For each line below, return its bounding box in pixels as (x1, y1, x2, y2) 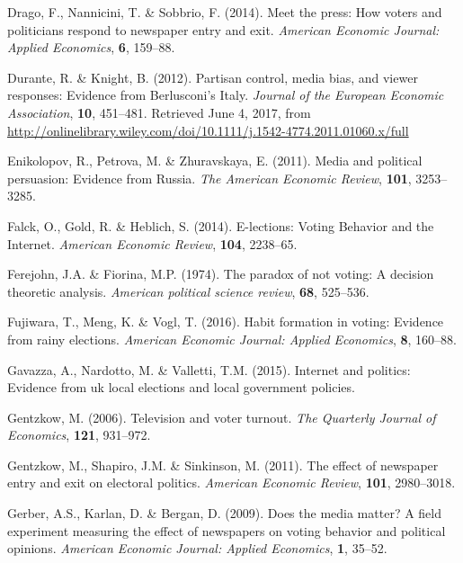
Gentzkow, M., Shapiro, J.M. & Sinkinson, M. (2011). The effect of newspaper (7, 455, 439, 474)
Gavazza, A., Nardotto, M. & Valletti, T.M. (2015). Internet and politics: (7, 360, 411, 379)
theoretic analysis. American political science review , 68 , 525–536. (7, 281, 370, 300)
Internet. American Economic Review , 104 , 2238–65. (7, 234, 298, 253)
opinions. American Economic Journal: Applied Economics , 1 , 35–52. (7, 539, 387, 558)
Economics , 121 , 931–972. (7, 425, 151, 444)
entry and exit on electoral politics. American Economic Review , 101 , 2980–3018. (7, 473, 456, 492)
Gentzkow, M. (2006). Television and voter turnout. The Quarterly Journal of (7, 407, 436, 426)
